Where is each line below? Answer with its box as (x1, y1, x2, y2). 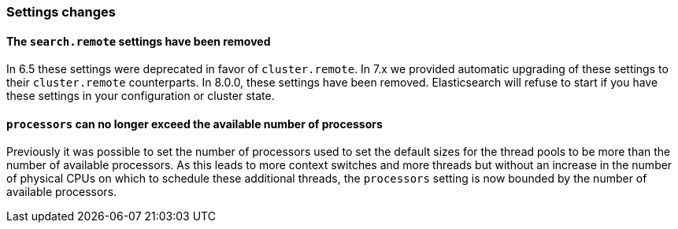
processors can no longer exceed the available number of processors (6, 116, 383, 131)
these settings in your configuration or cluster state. (6, 89, 275, 103)
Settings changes (6, 4, 116, 20)
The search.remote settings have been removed (6, 34, 271, 48)
